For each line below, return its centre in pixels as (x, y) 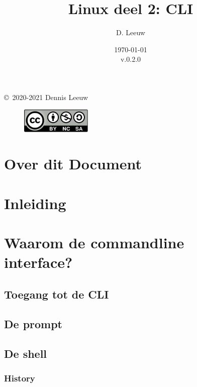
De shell (26, 353)
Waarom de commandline (94, 243)
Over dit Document (73, 164)
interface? (38, 262)
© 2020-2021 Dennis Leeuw (46, 97)
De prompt (33, 323)
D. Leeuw (131, 32)
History (20, 378)
